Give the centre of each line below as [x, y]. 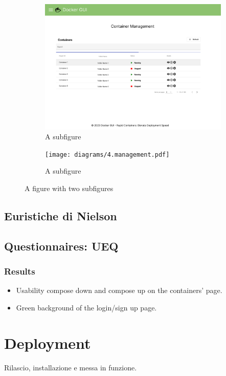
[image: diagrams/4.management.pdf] [107, 154]
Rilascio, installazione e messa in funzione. [71, 367]
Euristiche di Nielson [61, 215]
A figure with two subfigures [69, 188]
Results [20, 271]
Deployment [48, 342]
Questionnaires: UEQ [61, 246]
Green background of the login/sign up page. [86, 307]
